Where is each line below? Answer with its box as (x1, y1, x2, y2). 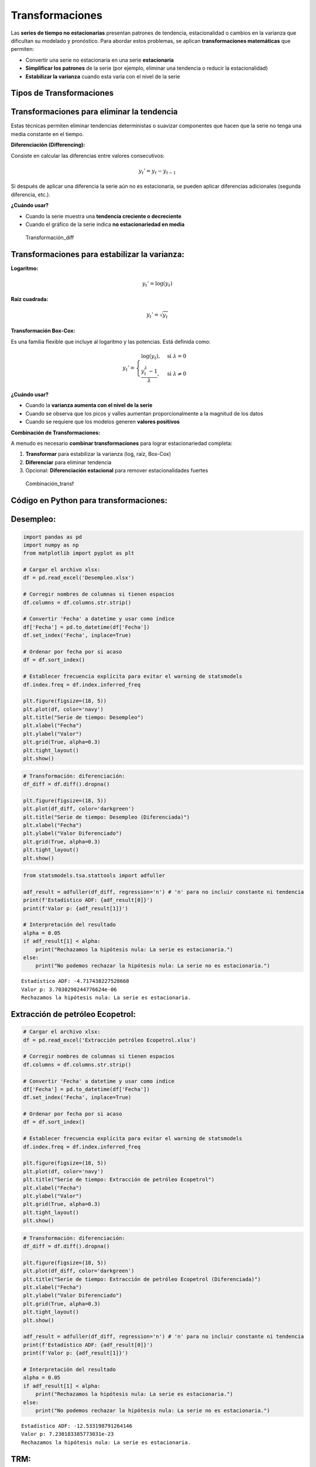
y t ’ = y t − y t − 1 (138, 167, 176, 175)
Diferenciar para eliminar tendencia (25, 458, 112, 466)
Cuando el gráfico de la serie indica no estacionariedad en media (25, 221, 185, 228)
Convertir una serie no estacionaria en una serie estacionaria (25, 56, 174, 63)
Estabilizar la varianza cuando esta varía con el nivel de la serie (25, 73, 180, 80)
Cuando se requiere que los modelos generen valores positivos (25, 418, 180, 425)
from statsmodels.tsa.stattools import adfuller (23, 872, 166, 879)
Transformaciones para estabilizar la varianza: (11, 249, 184, 259)
